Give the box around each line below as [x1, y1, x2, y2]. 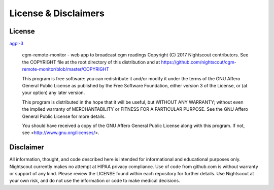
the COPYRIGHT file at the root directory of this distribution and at [22, 59, 160, 65]
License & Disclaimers [9, 8, 105, 19]
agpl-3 [9, 41, 24, 47]
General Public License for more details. [22, 113, 106, 119]
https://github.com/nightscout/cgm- [161, 59, 237, 65]
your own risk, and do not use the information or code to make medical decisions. [9, 178, 180, 184]
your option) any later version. [22, 89, 85, 96]
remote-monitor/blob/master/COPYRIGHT [22, 66, 109, 72]
